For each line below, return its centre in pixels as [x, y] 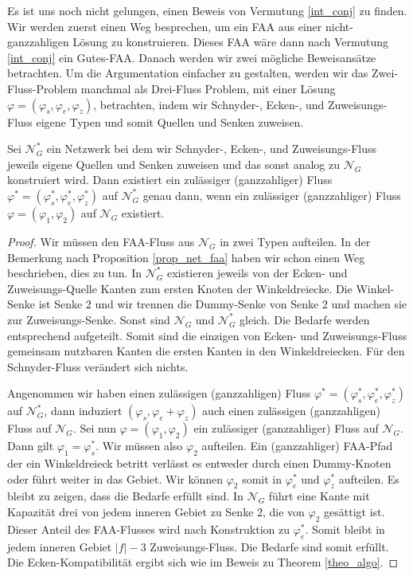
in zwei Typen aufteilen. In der [295, 241]
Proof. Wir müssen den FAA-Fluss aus [101, 241]
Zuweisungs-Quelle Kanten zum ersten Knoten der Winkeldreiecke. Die [180, 288]
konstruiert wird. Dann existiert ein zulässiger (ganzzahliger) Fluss [170, 180]
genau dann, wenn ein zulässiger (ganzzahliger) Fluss [272, 195]
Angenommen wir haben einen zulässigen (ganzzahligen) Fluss [159, 393]
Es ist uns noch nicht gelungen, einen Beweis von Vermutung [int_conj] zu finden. [207, 10]
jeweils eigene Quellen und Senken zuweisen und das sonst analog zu [174, 164]
